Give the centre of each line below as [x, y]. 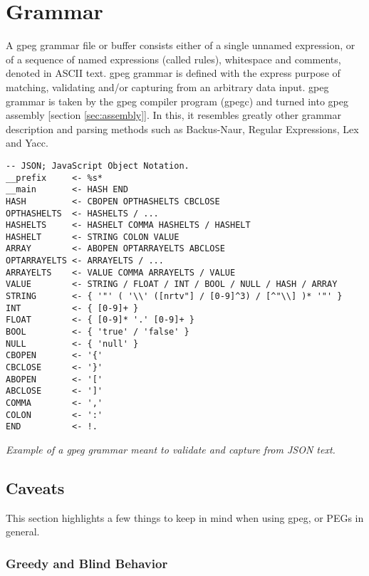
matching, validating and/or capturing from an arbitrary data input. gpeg [167, 87]
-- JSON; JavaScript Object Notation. [98, 166]
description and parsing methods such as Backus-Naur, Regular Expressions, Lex [182, 129]
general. [23, 532]
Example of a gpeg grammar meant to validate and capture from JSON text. [171, 449]
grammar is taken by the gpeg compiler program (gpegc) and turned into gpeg [177, 101]
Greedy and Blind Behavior [87, 563]
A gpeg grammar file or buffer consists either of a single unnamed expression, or [181, 45]
